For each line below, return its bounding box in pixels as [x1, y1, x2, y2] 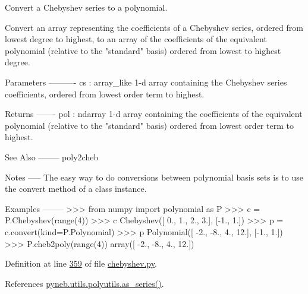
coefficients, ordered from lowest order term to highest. [5, 87, 205, 100]
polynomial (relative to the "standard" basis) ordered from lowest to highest [5, 44, 281, 56]
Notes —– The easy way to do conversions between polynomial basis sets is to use [5, 170, 303, 183]
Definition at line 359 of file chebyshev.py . [5, 257, 157, 270]
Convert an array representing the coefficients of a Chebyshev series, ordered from [5, 21, 303, 33]
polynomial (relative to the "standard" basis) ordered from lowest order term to [5, 119, 294, 131]
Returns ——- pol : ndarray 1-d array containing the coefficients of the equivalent [5, 108, 303, 120]
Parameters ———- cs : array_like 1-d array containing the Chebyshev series [5, 75, 287, 88]
